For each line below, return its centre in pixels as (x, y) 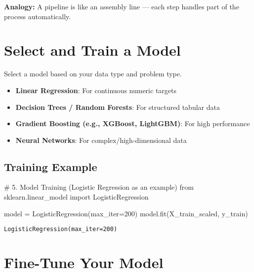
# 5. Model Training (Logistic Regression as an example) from (99, 187)
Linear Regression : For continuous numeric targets (96, 90)
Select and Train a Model (92, 50)
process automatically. (38, 16)
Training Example (51, 166)
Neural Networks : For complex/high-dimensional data (101, 140)
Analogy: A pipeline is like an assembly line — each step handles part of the (122, 6)
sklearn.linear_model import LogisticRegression (76, 197)
